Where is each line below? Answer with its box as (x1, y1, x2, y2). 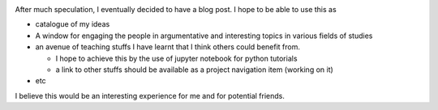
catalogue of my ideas (35, 19, 110, 29)
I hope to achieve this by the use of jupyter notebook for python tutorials (55, 53, 298, 63)
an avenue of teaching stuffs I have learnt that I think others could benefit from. (35, 42, 300, 52)
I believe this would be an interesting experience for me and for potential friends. (15, 91, 286, 100)
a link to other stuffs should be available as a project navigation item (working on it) (55, 65, 334, 74)
